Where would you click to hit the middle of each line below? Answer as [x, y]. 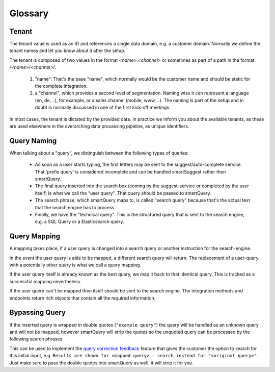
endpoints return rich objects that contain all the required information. [82, 298]
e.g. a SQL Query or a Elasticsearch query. [79, 221]
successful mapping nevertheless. [45, 281]
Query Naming [33, 141]
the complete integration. [61, 86]
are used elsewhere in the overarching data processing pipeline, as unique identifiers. [99, 126]
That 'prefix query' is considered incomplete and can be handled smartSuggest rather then [130, 171]
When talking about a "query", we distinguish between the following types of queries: [99, 153]
